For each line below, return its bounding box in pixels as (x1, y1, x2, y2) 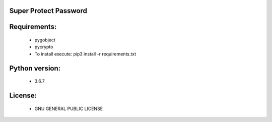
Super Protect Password (9, 6, 88, 15)
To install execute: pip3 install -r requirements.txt (34, 50, 137, 57)
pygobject (34, 37, 55, 43)
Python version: (9, 64, 61, 72)
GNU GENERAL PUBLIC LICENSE (34, 105, 103, 111)
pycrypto (34, 44, 53, 50)
